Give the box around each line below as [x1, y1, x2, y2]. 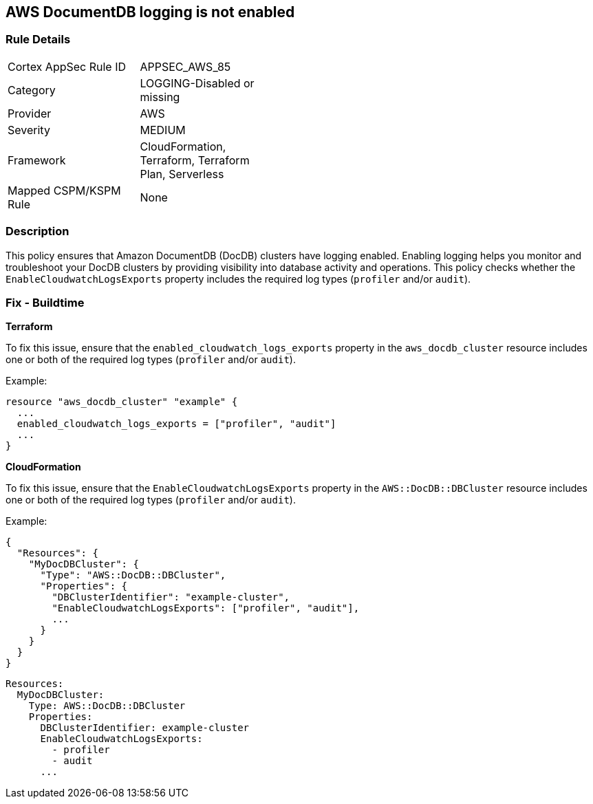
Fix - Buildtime [6, 295, 85, 309]
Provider [8, 106, 52, 120]
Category [8, 83, 56, 97]
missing [140, 89, 180, 104]
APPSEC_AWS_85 [140, 59, 231, 74]
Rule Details [6, 32, 71, 47]
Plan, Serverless [140, 166, 224, 181]
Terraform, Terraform [140, 153, 250, 167]
